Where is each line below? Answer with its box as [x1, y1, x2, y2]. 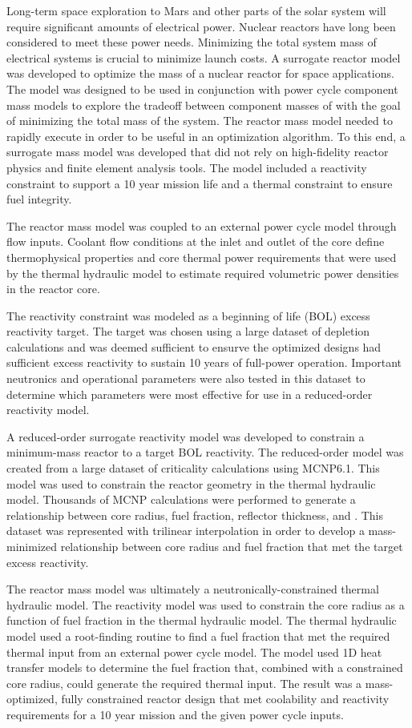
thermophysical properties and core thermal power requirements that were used [6, 248, 397, 265]
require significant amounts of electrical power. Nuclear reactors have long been [6, 18, 396, 34]
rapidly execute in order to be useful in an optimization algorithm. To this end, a [6, 127, 406, 144]
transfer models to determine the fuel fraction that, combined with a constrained [6, 659, 403, 676]
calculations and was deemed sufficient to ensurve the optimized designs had [6, 338, 382, 355]
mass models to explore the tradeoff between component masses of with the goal [6, 96, 401, 113]
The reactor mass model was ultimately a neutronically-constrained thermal [6, 581, 379, 597]
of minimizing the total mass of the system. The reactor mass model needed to [6, 112, 393, 129]
